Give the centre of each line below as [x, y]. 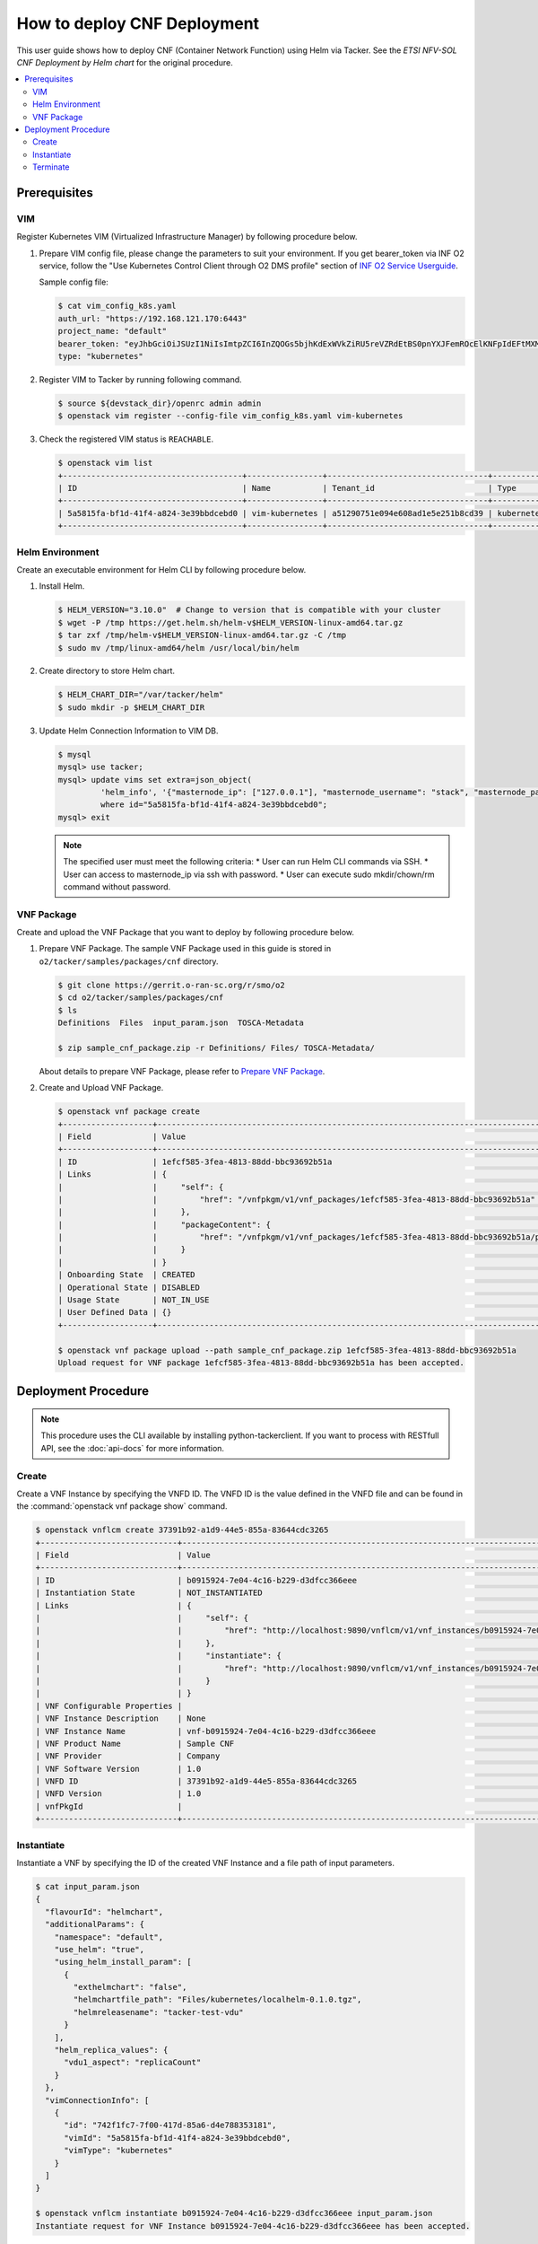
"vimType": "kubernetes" [119, 2151]
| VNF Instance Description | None [121, 1718]
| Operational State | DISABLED [129, 1287]
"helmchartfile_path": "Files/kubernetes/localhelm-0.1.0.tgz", [217, 2000]
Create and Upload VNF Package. [101, 1088]
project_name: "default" [113, 331]
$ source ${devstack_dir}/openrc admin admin [160, 403]
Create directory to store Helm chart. [107, 671]
